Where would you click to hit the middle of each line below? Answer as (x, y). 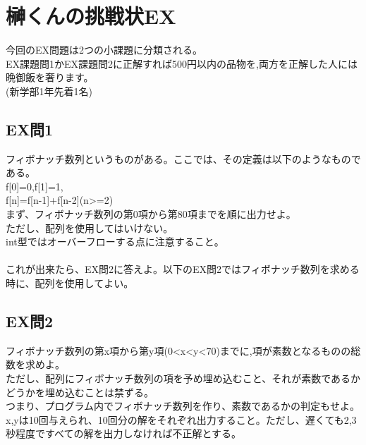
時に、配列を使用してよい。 (70, 283)
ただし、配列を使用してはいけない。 (90, 227)
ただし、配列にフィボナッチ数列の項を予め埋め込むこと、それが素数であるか (183, 378)
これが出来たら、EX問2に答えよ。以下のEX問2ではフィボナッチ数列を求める (183, 269)
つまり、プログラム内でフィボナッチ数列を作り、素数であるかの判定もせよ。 (183, 406)
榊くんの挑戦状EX (91, 16)
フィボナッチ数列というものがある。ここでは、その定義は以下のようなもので (183, 158)
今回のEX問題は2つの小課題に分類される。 (104, 50)
